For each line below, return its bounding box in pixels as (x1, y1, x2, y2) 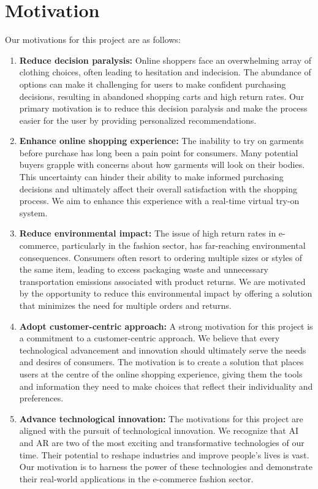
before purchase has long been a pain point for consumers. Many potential (19, 146, 298, 159)
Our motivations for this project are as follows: (5, 33, 181, 46)
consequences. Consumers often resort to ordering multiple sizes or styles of (19, 251, 303, 263)
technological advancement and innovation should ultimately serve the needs (19, 343, 306, 356)
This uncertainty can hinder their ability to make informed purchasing (19, 170, 284, 183)
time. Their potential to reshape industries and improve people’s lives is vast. (19, 448, 309, 461)
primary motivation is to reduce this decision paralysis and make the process (19, 102, 308, 115)
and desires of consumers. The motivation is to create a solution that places (19, 355, 304, 368)
